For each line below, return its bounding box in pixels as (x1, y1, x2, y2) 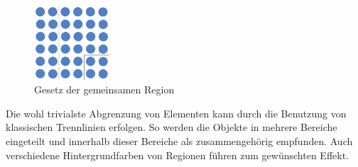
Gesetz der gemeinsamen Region (34, 82, 175, 97)
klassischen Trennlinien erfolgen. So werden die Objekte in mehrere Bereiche (6, 120, 337, 134)
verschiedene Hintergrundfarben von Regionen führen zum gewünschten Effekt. (6, 147, 349, 162)
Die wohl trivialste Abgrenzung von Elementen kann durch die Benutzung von (6, 105, 347, 120)
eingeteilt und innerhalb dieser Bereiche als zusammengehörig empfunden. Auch (6, 134, 353, 149)
